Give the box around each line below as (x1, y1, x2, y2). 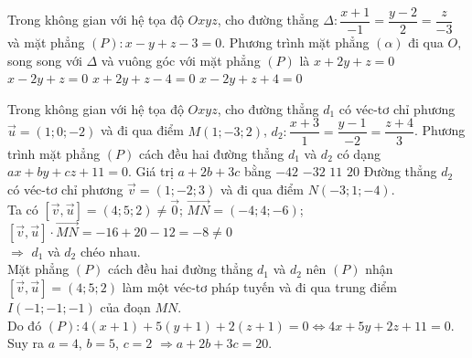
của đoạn (100, 297, 151, 316)
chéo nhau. (80, 241, 141, 260)
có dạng (337, 143, 381, 163)
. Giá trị (127, 162, 174, 181)
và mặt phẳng (7, 33, 85, 52)
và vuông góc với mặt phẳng (101, 50, 261, 69)
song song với (7, 50, 82, 69)
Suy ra (7, 333, 45, 353)
